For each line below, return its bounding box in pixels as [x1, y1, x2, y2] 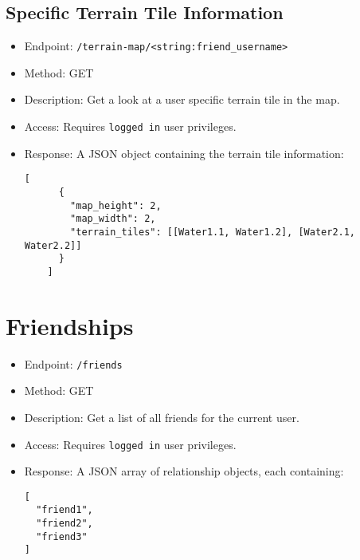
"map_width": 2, [70, 213, 156, 225]
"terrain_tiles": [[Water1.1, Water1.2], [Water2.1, [70, 226, 356, 238]
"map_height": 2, [70, 199, 162, 211]
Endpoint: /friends [24, 355, 123, 372]
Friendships [6, 309, 134, 341]
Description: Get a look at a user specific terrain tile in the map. [24, 91, 340, 108]
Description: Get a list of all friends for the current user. [24, 408, 299, 425]
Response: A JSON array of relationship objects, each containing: [24, 463, 344, 479]
